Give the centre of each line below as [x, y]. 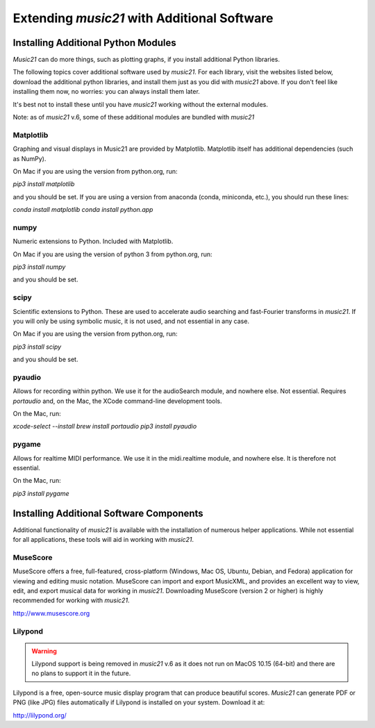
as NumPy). [30, 158]
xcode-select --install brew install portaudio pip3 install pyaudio [105, 427]
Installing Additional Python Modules [94, 43]
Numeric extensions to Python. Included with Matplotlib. [93, 241]
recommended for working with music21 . [71, 600]
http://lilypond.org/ [40, 715]
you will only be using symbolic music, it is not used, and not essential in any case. [131, 321]
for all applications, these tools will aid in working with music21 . [103, 540]
